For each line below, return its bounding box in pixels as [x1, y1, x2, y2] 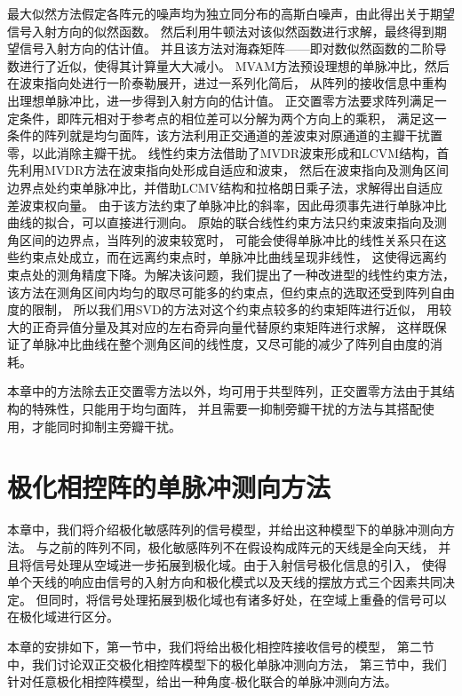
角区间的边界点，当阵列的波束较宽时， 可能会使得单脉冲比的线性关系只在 [7, 230, 434, 249]
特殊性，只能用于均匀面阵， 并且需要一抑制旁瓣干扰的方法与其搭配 [31, 399, 422, 418]
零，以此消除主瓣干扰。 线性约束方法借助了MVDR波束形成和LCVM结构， [7, 143, 437, 162]
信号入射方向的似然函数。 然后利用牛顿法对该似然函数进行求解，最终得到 [7, 21, 434, 40]
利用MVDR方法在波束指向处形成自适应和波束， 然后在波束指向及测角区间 [19, 161, 449, 179]
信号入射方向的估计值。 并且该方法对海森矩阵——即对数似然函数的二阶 [19, 39, 434, 58]
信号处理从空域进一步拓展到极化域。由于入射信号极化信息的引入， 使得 [31, 555, 447, 573]
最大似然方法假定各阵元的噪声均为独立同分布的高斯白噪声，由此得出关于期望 [7, 4, 455, 22]
